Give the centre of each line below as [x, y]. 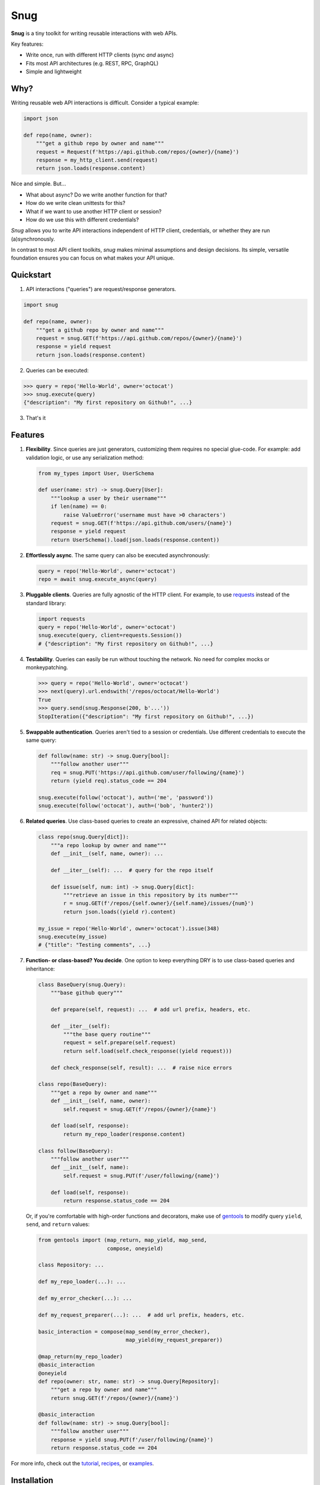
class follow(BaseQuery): [76, 1151]
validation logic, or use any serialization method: [85, 457]
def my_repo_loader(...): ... [82, 1282]
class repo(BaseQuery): [73, 1084]
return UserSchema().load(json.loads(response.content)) [135, 540]
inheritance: [40, 969]
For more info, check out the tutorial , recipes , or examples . [82, 1464]
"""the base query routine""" [107, 1034]
